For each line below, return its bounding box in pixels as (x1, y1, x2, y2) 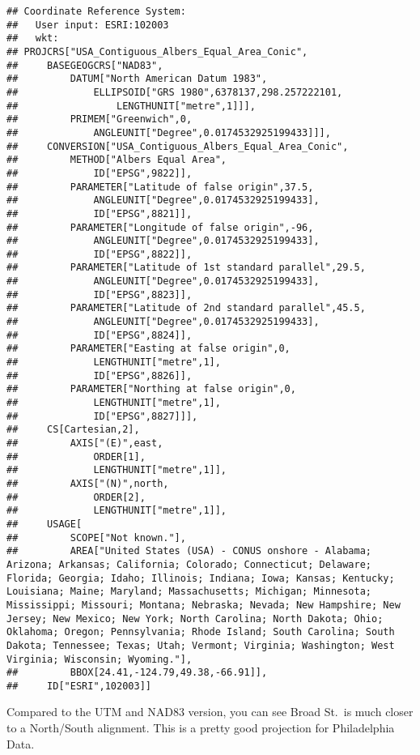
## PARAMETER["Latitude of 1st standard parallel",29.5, (6, 262, 366, 274)
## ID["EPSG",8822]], (6, 248, 193, 260)
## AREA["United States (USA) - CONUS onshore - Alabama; (6, 545, 372, 557)
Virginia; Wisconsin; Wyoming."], (6, 653, 193, 665)
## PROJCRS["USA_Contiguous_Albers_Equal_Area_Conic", (6, 45, 308, 58)
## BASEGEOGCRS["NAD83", (6, 59, 163, 71)
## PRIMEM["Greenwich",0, (6, 113, 193, 126)
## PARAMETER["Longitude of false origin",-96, (6, 221, 314, 233)
